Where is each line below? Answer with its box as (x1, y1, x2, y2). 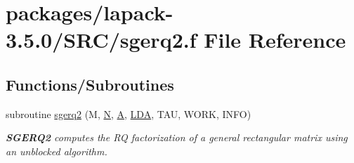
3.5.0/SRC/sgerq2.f (6, 25, 197, 54)
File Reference (204, 25, 346, 54)
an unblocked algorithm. (6, 143, 107, 158)
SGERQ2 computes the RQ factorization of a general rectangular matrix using (6, 130, 348, 145)
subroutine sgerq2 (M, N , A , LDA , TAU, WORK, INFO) (6, 106, 251, 121)
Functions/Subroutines (6, 73, 174, 95)
